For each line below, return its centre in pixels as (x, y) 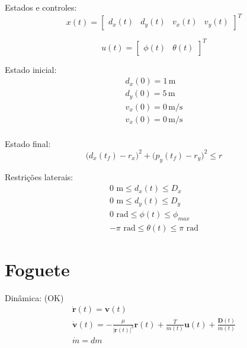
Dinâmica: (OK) (34, 297)
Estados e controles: (41, 7)
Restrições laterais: (39, 176)
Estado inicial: (31, 69)
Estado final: (28, 143)
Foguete (37, 269)
